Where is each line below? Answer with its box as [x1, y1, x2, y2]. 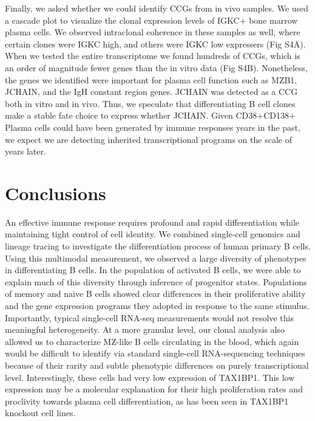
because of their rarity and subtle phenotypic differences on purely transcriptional [5, 358, 309, 371]
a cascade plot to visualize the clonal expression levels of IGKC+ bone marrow [5, 13, 298, 26]
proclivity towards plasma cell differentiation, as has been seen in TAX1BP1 [5, 394, 289, 407]
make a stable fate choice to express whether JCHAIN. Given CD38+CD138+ [5, 109, 296, 122]
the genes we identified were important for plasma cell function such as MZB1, [5, 73, 297, 86]
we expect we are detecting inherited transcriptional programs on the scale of [5, 133, 292, 145]
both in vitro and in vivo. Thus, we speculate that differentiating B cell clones [5, 97, 296, 110]
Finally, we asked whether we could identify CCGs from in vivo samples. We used [5, 2, 309, 14]
